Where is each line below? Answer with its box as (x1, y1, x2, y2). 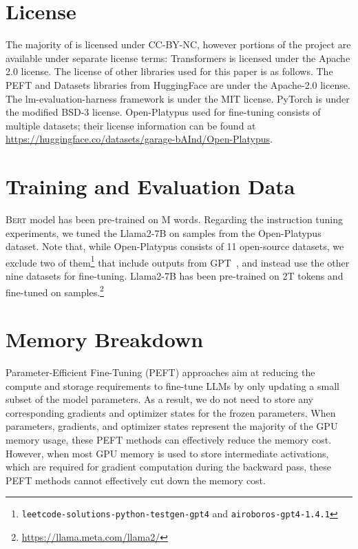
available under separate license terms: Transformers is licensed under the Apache (6, 50, 350, 65)
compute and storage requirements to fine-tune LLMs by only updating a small (6, 378, 339, 393)
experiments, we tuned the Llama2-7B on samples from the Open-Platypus (6, 225, 322, 240)
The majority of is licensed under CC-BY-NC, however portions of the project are (6, 37, 351, 52)
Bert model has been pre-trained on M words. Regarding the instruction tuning (6, 212, 344, 226)
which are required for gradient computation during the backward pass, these (6, 459, 332, 474)
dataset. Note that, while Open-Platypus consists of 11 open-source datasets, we (6, 239, 344, 253)
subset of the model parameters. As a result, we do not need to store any (6, 392, 314, 406)
